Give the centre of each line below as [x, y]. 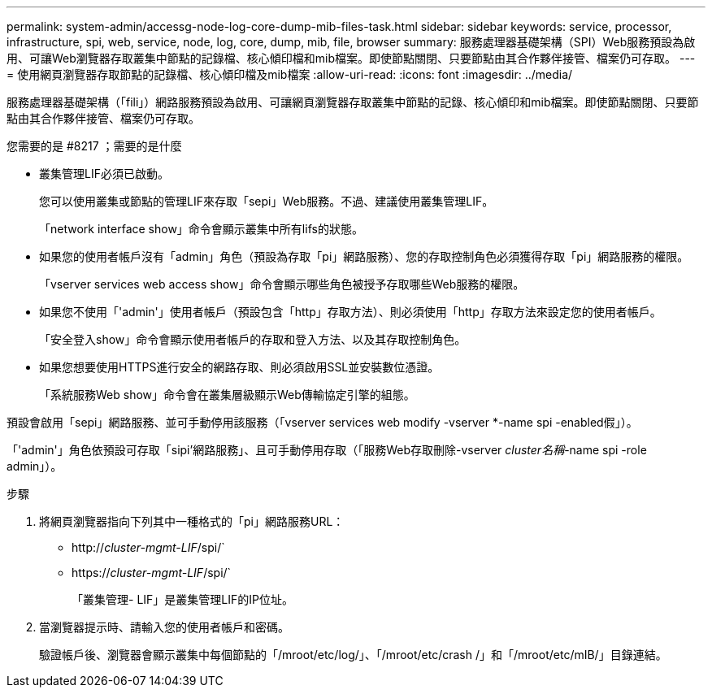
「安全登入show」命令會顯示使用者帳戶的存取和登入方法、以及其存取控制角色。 [253, 339]
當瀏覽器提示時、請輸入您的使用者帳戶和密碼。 [164, 627]
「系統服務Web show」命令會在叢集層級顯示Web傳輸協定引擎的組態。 [227, 395]
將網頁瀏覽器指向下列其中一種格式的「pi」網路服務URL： [192, 521]
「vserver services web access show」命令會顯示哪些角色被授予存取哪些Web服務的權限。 [282, 284]
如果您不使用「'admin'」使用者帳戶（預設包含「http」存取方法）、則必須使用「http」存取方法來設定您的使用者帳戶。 [350, 312]
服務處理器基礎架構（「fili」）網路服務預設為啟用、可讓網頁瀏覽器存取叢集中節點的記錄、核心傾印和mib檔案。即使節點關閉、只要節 [353, 102]
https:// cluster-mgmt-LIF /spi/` [152, 573]
